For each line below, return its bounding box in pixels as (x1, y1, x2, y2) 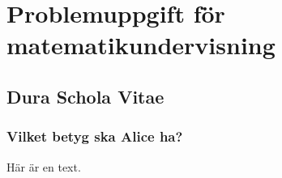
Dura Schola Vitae (6, 83, 164, 108)
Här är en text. (6, 158, 81, 175)
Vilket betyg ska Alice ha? (6, 126, 183, 146)
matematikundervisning (6, 28, 276, 61)
